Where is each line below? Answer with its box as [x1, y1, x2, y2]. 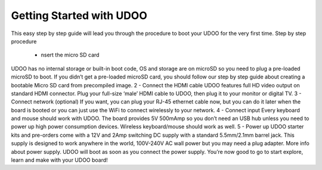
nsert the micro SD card [41, 51, 100, 59]
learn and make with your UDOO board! [11, 156, 109, 163]
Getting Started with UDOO [11, 9, 147, 22]
